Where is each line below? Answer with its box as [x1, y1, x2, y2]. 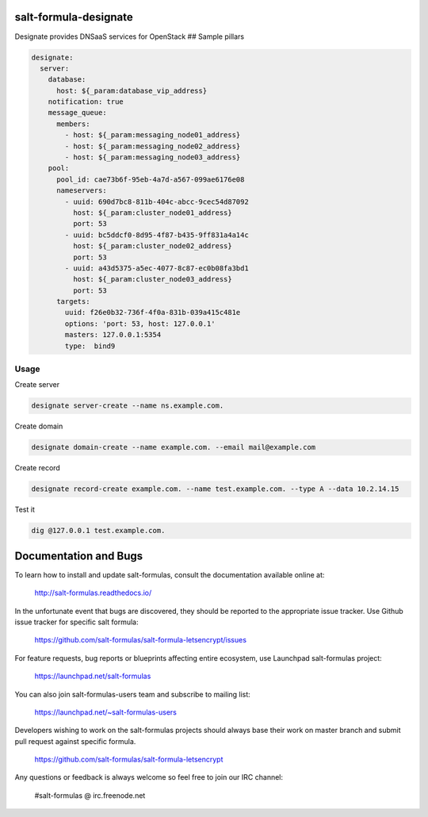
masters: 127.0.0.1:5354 [64, 330, 162, 339]
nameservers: [56, 186, 107, 195]
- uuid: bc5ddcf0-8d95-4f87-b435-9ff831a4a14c [64, 230, 249, 240]
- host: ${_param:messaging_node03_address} [64, 153, 241, 162]
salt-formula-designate [14, 10, 134, 24]
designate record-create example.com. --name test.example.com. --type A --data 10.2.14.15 [31, 485, 399, 493]
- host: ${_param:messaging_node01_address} [64, 131, 241, 140]
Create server [14, 380, 60, 389]
